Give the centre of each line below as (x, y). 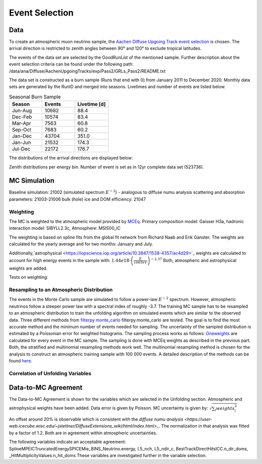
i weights (225, 409)
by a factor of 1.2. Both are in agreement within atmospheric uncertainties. (83, 433)
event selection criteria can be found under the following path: (71, 64)
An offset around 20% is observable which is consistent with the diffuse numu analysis (96, 419)
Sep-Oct (22, 130)
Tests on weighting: (29, 277)
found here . (21, 361)
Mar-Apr (22, 123)
